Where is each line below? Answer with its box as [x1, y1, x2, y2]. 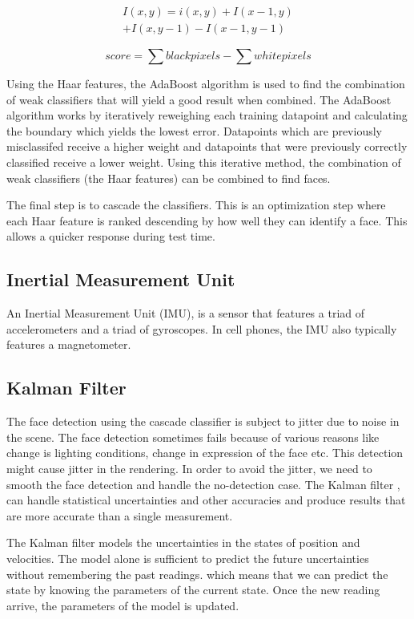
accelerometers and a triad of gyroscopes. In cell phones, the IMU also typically [6, 320, 397, 337]
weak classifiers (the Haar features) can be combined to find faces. [6, 169, 331, 186]
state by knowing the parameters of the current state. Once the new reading [6, 581, 380, 598]
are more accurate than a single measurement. [6, 507, 233, 524]
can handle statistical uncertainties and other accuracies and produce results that [6, 492, 406, 508]
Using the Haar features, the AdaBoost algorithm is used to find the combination [6, 75, 405, 92]
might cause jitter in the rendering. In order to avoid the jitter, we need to [6, 459, 372, 476]
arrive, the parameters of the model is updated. [6, 597, 239, 613]
